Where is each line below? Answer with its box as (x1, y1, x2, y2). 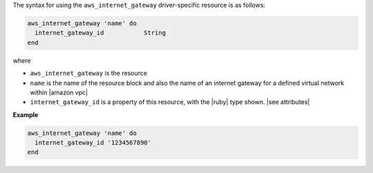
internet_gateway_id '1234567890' (35, 139, 152, 147)
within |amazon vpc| (30, 88, 88, 96)
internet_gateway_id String (35, 29, 166, 37)
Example (12, 110, 39, 119)
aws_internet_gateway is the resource (30, 69, 148, 77)
